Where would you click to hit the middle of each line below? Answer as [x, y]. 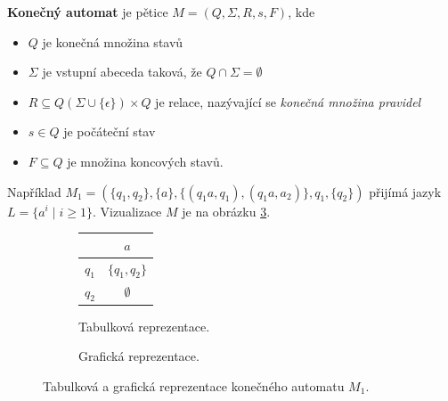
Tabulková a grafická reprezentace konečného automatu [194, 386]
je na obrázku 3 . [226, 211]
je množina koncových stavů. [145, 161]
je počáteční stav [110, 131]
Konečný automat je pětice [88, 12]
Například [34, 191]
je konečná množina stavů [113, 41]
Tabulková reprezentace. [144, 326]
